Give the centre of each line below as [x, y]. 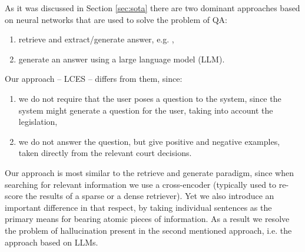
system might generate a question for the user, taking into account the [146, 110]
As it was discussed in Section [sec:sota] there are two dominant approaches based [152, 8]
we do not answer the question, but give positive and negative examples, [149, 141]
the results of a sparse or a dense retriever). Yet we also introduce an [150, 196]
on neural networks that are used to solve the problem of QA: [116, 19]
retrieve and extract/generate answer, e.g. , [96, 39]
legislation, [38, 122]
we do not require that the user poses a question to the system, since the [150, 98]
